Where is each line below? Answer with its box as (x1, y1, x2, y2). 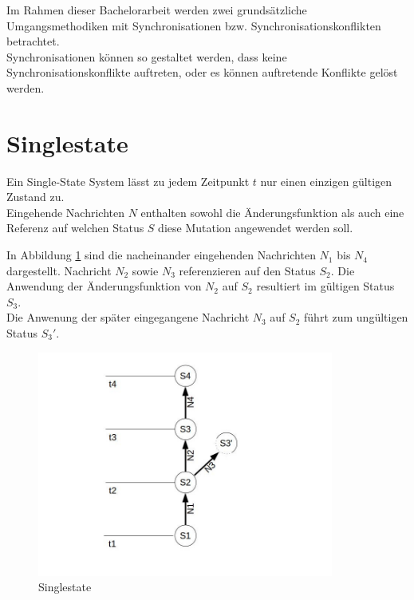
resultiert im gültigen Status (256, 278, 395, 294)
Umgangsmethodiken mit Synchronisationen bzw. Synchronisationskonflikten (6, 17, 381, 34)
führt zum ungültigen (304, 309, 408, 326)
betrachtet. (6, 33, 60, 49)
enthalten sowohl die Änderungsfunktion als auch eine (140, 203, 404, 220)
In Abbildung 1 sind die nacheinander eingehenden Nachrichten (6, 247, 316, 263)
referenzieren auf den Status (179, 262, 316, 278)
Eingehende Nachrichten (6, 203, 125, 220)
